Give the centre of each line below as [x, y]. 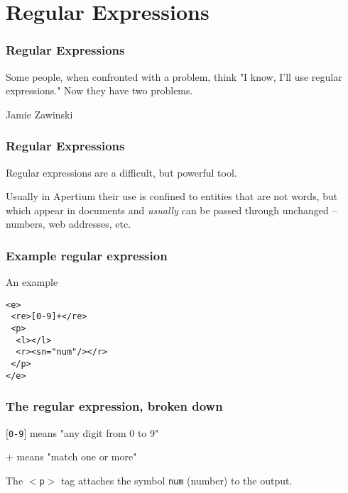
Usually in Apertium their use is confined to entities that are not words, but [172, 196]
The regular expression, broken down [114, 406]
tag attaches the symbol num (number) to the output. [176, 480]
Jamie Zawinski [39, 114]
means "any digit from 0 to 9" [94, 432]
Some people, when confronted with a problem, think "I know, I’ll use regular [174, 76]
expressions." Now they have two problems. [99, 90]
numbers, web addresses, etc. [69, 224]
